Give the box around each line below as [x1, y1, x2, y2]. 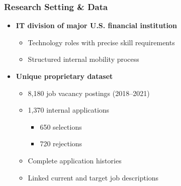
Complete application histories [28, 155, 122, 165]
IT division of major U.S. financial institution [16, 20, 177, 31]
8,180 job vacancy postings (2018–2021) [28, 87, 150, 98]
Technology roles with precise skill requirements [28, 37, 175, 47]
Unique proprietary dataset [16, 71, 113, 81]
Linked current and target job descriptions [28, 172, 159, 182]
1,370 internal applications [28, 105, 110, 115]
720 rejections [40, 138, 82, 149]
